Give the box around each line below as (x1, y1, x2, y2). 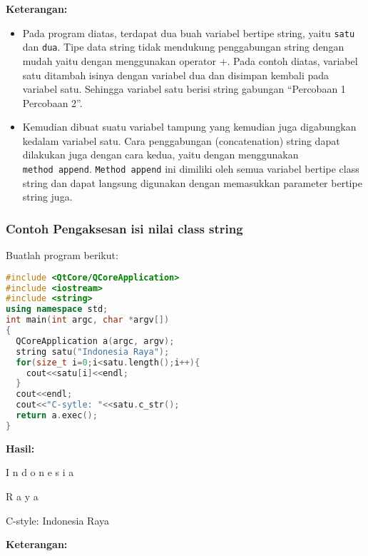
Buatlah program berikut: (6, 248, 118, 263)
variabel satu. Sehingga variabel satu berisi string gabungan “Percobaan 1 (22, 81, 346, 96)
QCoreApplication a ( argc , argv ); (16, 335, 175, 346)
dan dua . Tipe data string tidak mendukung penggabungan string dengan (22, 39, 344, 54)
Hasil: (6, 440, 35, 455)
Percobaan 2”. (22, 95, 83, 110)
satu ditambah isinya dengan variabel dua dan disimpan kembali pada (22, 67, 329, 82)
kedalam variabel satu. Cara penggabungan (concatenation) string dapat (22, 133, 340, 148)
